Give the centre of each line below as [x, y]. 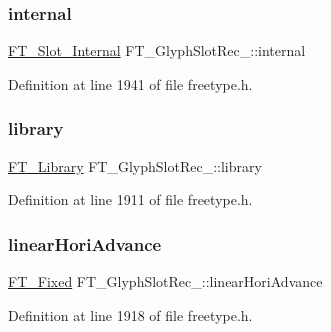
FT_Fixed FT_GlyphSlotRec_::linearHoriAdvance [165, 281]
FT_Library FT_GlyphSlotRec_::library [135, 165]
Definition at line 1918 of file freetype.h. [130, 314]
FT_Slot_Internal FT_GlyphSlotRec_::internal [157, 50]
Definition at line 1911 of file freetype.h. [130, 199]
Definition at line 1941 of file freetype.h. [130, 83]
